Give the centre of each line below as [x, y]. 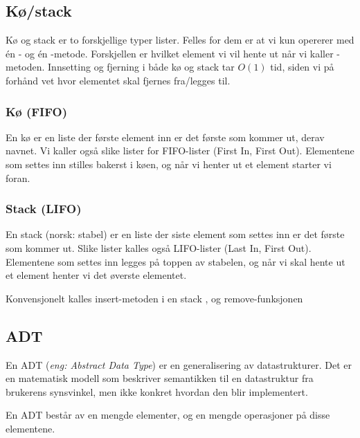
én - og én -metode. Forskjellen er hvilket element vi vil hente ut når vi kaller [170, 53]
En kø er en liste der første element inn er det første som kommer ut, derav [165, 137]
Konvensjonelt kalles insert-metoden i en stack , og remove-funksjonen [154, 298]
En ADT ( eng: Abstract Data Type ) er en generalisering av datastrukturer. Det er [179, 364]
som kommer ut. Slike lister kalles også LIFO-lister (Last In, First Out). [159, 247]
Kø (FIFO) [36, 111]
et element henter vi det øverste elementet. [96, 275]
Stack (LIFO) [44, 209]
